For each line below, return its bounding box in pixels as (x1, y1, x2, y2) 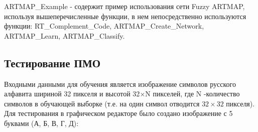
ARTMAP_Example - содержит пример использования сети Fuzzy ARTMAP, (4, 1, 245, 11)
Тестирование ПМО (4, 55, 101, 70)
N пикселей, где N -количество (145, 88, 240, 99)
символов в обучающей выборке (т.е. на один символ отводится (4, 98, 200, 108)
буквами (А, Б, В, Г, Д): (4, 117, 79, 128)
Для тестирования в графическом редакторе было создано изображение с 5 (4, 108, 233, 118)
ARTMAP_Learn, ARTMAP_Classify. (4, 30, 125, 41)
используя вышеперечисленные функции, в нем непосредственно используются (4, 11, 246, 21)
